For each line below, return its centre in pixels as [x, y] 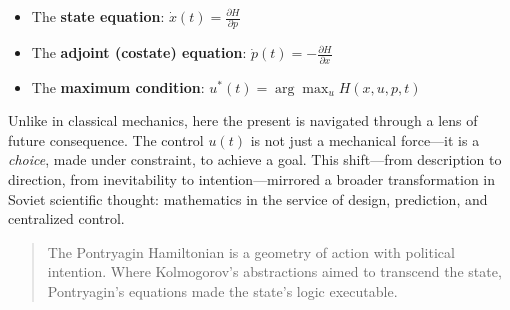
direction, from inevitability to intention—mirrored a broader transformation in [252, 179]
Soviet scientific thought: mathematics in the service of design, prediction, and [248, 198]
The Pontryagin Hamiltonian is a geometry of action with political [251, 251]
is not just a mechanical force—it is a [365, 139]
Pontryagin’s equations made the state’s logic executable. [222, 290]
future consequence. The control [106, 139]
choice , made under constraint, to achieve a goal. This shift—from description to [255, 159]
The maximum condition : [118, 86]
